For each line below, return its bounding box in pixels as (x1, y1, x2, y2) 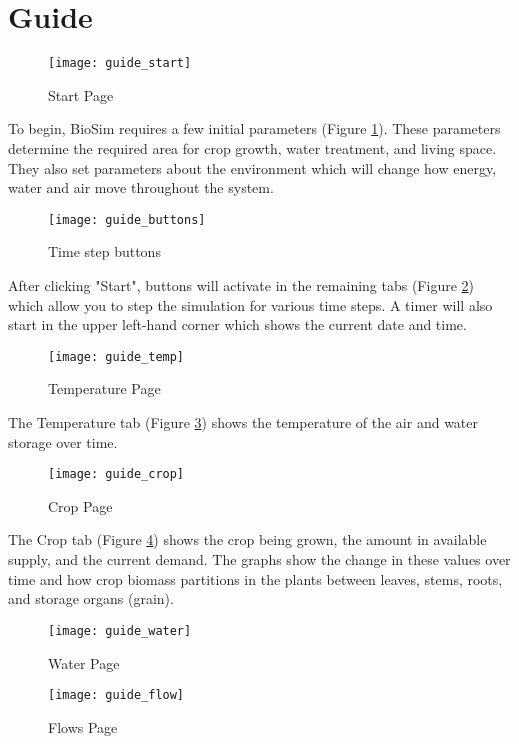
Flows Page (48, 716, 118, 737)
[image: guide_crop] (48, 467, 185, 482)
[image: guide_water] (48, 623, 192, 638)
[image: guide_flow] (48, 688, 185, 703)
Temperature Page (48, 378, 161, 399)
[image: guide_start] (48, 56, 192, 71)
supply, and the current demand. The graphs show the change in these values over (8, 549, 511, 570)
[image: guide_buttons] (48, 212, 206, 227)
